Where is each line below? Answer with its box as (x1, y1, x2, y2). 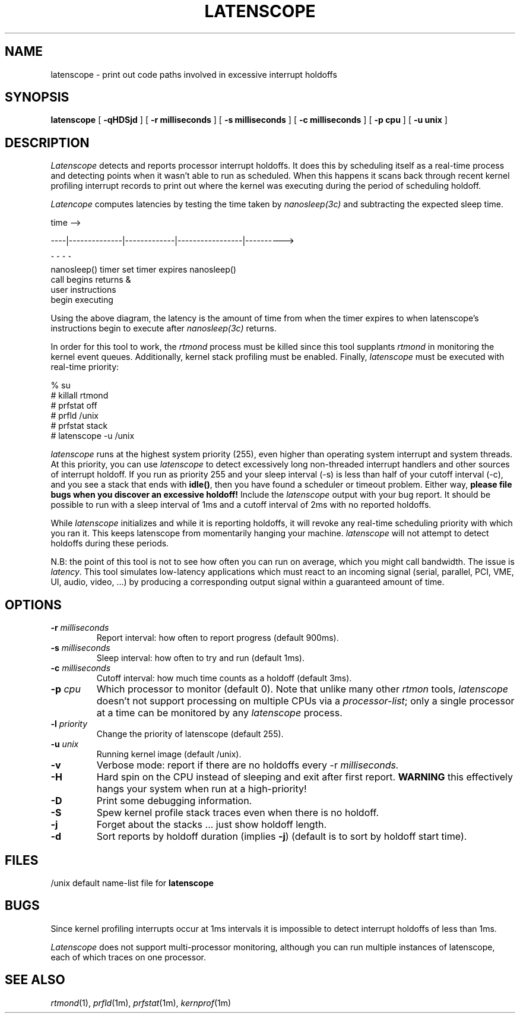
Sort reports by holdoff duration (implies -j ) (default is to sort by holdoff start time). (96, 830, 467, 843)
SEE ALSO (5, 972, 65, 988)
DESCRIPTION (5, 135, 90, 150)
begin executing (50, 295, 113, 305)
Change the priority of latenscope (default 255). (96, 729, 284, 739)
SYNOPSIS (5, 90, 69, 105)
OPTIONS (5, 597, 62, 612)
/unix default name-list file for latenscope (50, 877, 214, 888)
